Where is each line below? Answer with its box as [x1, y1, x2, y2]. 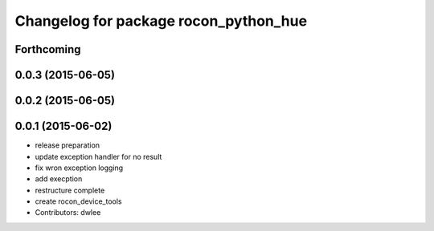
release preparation [35, 140, 100, 150]
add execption [35, 174, 83, 184]
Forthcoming [14, 43, 81, 56]
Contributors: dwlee [35, 208, 101, 217]
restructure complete [35, 185, 105, 195]
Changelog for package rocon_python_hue [14, 12, 308, 30]
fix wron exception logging [35, 163, 124, 172]
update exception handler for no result [35, 152, 162, 161]
